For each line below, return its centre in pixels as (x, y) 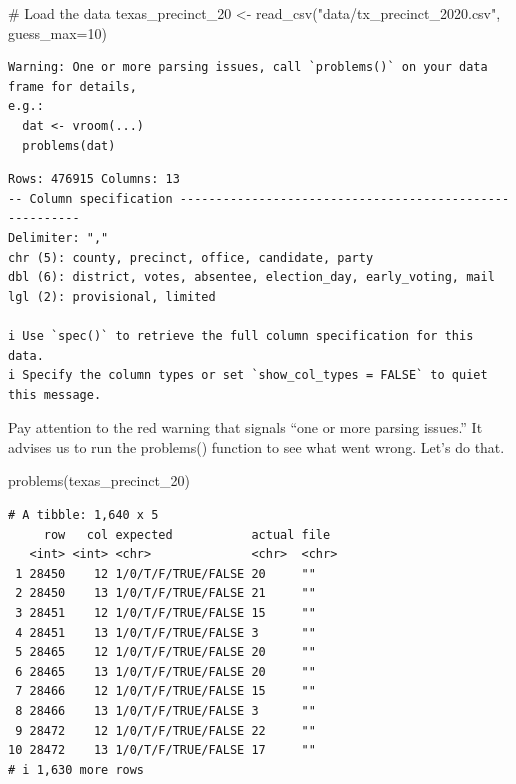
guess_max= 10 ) (57, 32)
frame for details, (72, 86)
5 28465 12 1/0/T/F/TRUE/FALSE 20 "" (165, 652)
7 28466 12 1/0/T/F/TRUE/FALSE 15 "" (165, 691)
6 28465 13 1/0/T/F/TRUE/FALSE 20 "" (165, 671)
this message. (55, 394)
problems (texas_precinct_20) (99, 480)
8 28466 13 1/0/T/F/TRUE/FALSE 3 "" (165, 711)
